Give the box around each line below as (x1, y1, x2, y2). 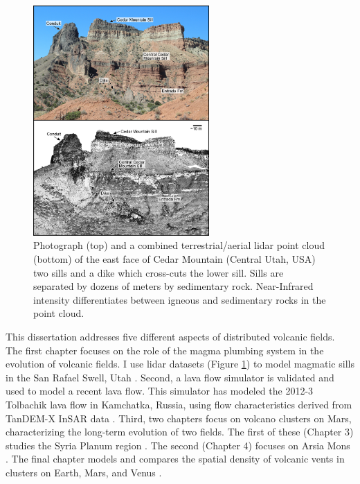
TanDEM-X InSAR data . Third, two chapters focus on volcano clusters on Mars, (6, 410, 352, 425)
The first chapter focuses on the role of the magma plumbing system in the (6, 343, 324, 357)
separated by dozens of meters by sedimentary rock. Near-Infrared (33, 279, 314, 293)
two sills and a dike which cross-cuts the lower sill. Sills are (33, 265, 284, 279)
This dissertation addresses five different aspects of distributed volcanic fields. (6, 329, 335, 343)
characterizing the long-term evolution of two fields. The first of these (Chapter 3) (6, 424, 354, 439)
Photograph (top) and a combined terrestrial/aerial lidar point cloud (33, 238, 325, 252)
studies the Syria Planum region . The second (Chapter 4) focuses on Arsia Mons (6, 438, 350, 452)
